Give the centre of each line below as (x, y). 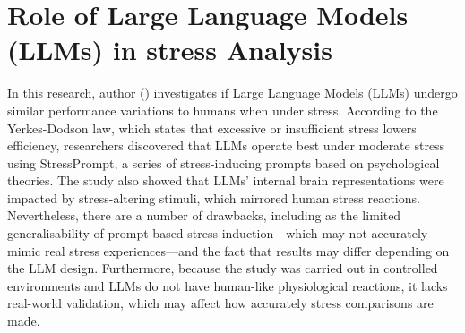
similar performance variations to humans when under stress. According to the (223, 110)
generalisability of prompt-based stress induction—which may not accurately (218, 233)
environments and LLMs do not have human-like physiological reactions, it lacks (228, 285)
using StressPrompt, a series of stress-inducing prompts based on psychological (224, 162)
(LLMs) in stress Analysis (170, 50)
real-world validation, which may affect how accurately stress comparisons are (220, 303)
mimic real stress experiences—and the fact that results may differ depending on (228, 250)
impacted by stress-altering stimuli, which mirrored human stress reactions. (214, 197)
